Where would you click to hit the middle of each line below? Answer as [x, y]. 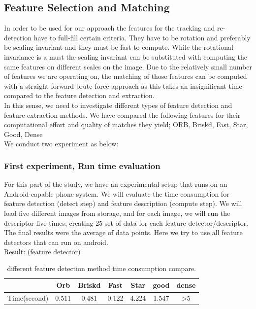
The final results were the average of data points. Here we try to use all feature [123, 232]
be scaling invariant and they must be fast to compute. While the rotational [119, 47]
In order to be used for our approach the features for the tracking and [110, 28]
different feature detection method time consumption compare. [102, 268]
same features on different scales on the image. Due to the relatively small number [128, 66]
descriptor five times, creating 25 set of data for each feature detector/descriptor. [126, 223]
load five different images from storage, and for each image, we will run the [117, 213]
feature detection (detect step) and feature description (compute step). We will [123, 203]
